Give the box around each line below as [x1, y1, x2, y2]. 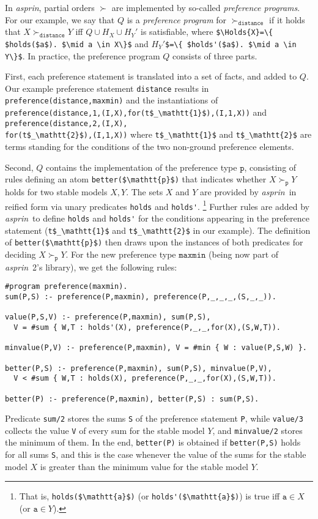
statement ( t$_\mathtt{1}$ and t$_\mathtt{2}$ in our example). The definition [5, 223, 311, 236]
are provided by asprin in [200, 185, 297, 198]
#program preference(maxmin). [5, 282, 128, 291]
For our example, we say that [5, 13, 115, 26]
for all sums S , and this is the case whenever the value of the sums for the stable [5, 448, 306, 461]
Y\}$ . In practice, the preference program [5, 49, 160, 62]
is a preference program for [127, 13, 227, 26]
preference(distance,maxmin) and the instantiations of [5, 94, 218, 106]
